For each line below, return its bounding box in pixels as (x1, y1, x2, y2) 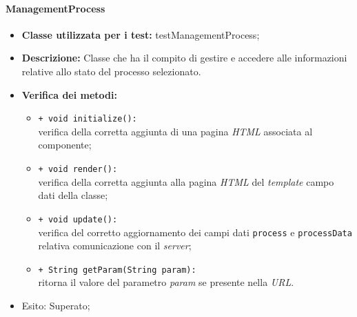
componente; (38, 137, 92, 152)
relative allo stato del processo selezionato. (21, 64, 201, 78)
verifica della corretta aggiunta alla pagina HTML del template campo (38, 174, 334, 189)
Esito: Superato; (21, 298, 90, 313)
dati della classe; (38, 188, 108, 202)
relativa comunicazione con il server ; (38, 238, 192, 253)
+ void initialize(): (38, 114, 137, 124)
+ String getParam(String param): (38, 265, 196, 275)
